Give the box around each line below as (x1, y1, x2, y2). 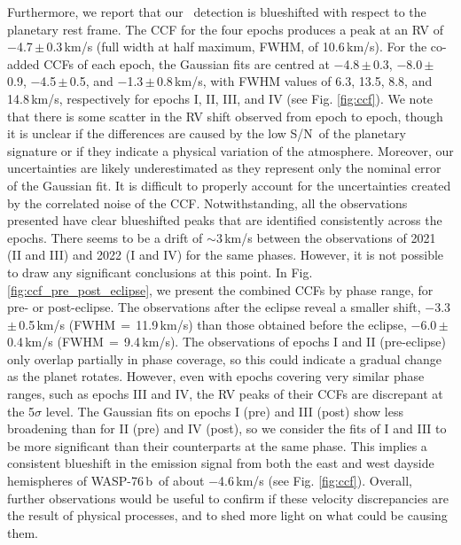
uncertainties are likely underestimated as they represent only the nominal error (7, 159, 441, 177)
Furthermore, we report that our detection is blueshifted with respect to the (7, 3, 426, 20)
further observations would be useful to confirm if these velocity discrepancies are (7, 488, 449, 507)
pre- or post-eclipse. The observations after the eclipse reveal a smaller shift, (7, 298, 421, 316)
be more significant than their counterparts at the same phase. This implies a (7, 436, 427, 455)
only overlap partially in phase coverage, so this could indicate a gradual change (7, 349, 442, 368)
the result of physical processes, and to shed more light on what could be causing (7, 506, 448, 525)
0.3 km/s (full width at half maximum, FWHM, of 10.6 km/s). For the (46, 37, 427, 56)
